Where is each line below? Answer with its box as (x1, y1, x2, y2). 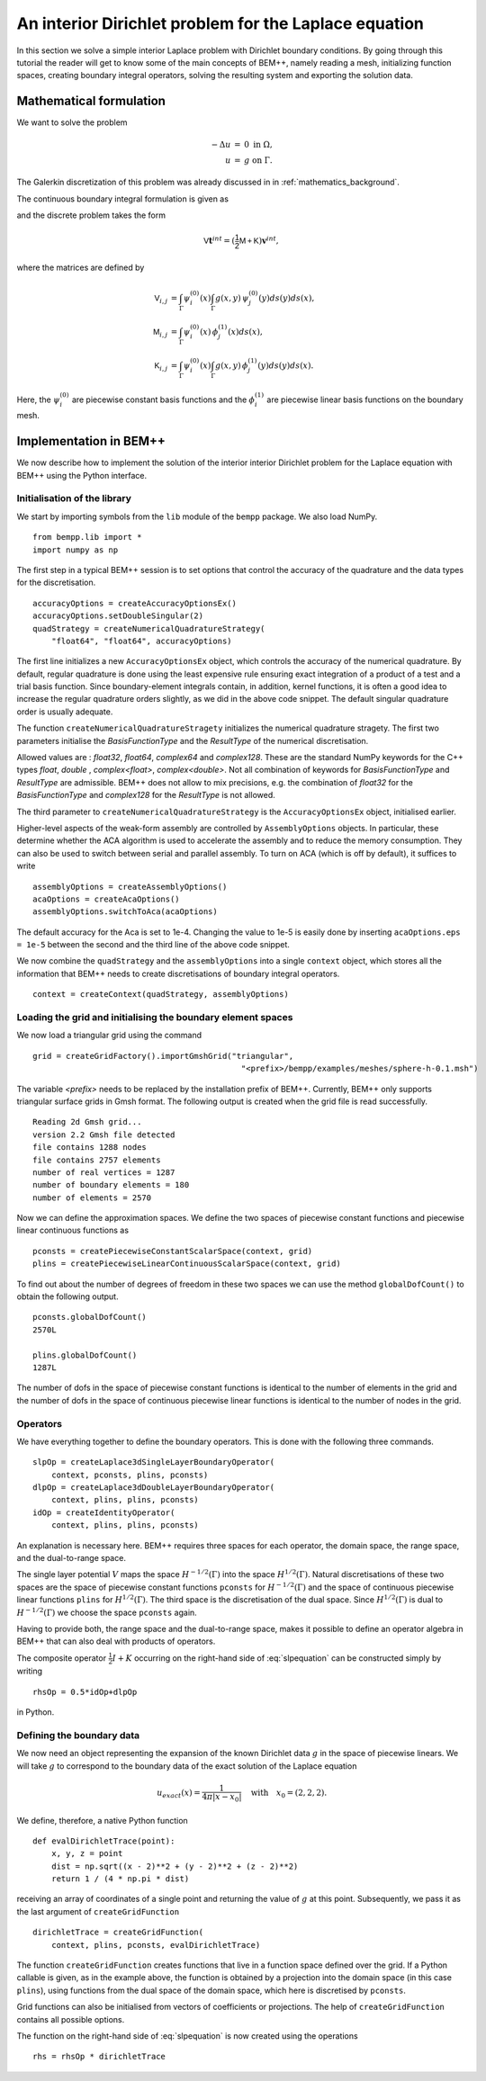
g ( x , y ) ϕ (214, 360, 248, 371)
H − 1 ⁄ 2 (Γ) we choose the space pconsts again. (16, 1606, 197, 1618)
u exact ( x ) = (156, 1788, 202, 1800)
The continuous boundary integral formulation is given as (16, 193, 229, 204)
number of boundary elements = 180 (32, 1180, 190, 1190)
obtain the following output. (16, 1291, 119, 1302)
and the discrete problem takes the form (16, 210, 166, 220)
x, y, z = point (50, 1849, 123, 1859)
